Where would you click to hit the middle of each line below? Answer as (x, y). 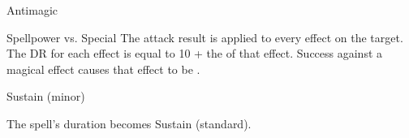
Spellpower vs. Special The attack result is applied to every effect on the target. (205, 37)
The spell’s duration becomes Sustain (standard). (129, 123)
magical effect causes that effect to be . (103, 69)
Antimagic (32, 10)
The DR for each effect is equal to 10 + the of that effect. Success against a (195, 53)
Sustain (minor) (46, 96)
